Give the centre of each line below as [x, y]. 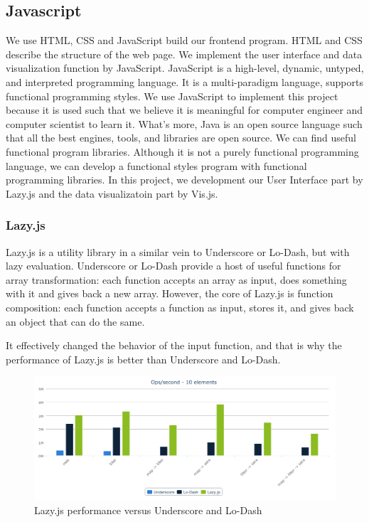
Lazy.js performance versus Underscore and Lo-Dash [148, 510]
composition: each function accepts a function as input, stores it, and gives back [180, 307]
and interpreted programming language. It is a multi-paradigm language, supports [184, 81]
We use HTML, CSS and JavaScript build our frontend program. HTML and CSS [184, 40]
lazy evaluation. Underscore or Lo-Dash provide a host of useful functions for [173, 266]
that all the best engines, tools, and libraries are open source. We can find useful [181, 138]
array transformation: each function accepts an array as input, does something [176, 279]
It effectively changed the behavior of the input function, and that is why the [174, 345]
